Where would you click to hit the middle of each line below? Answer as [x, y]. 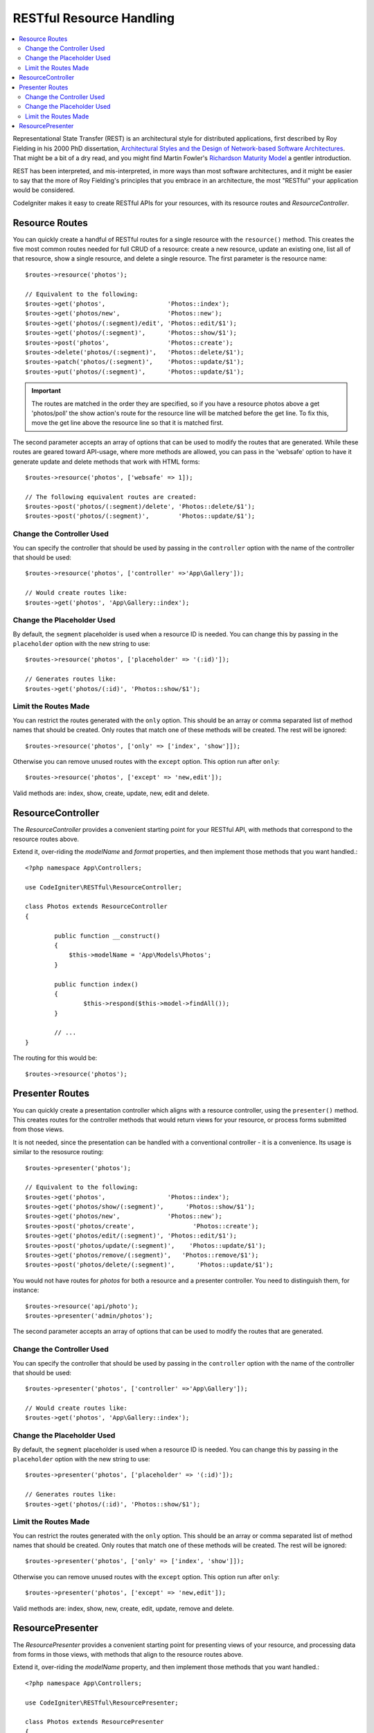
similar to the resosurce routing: [58, 1152]
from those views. [38, 1129]
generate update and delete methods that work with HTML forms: [106, 462]
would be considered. [44, 190]
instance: [26, 1290]
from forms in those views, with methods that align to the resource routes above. [128, 1654]
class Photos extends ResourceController [96, 907]
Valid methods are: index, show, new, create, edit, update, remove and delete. [124, 1608]
